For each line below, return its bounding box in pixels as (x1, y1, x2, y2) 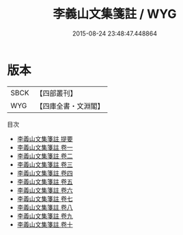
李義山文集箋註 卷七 (16, 195, 73, 203)
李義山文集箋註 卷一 (16, 143, 73, 151)
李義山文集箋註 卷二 (16, 151, 73, 160)
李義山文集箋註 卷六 (16, 186, 73, 194)
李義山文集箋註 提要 (16, 134, 73, 143)
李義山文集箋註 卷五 (16, 177, 73, 186)
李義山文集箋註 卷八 (16, 203, 73, 211)
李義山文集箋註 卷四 (16, 169, 73, 177)
